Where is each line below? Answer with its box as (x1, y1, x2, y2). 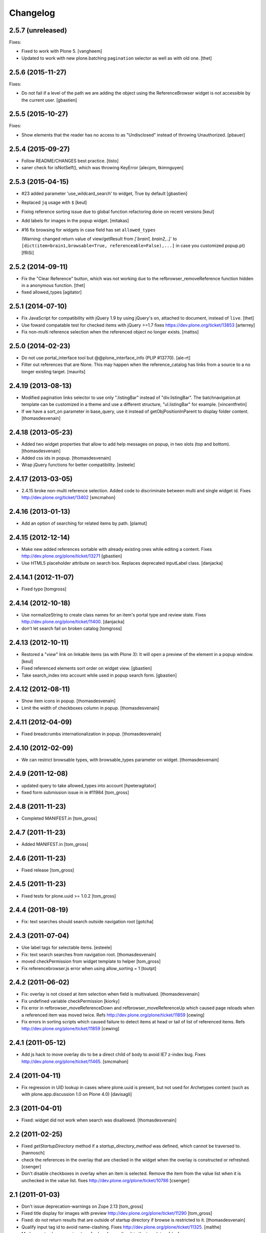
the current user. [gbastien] (21, 97, 77, 103)
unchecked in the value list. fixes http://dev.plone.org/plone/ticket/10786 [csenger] (21, 1177, 190, 1183)
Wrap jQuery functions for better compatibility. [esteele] (21, 462, 135, 468)
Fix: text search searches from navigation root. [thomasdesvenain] (21, 951, 157, 957)
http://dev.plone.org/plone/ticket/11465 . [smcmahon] (21, 1058, 129, 1064)
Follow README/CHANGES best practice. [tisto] (21, 158, 119, 164)
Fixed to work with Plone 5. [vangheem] (21, 48, 102, 54)
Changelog (9, 7, 55, 18)
